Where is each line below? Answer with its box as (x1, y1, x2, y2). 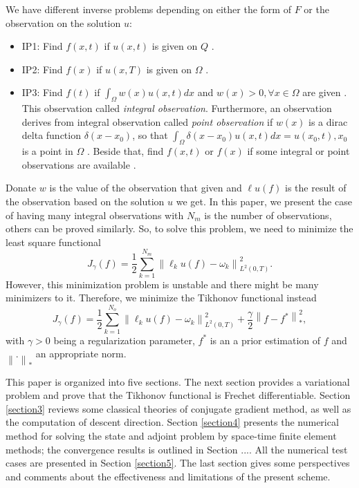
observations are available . (21, 157, 136, 171)
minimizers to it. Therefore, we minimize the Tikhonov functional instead (6, 290, 317, 305)
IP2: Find (21, 62, 63, 76)
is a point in (21, 144, 73, 158)
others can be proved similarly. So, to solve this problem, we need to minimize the (6, 221, 353, 236)
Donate (6, 180, 37, 195)
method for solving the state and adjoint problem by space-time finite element (6, 429, 337, 443)
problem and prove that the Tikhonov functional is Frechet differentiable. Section (6, 388, 351, 402)
